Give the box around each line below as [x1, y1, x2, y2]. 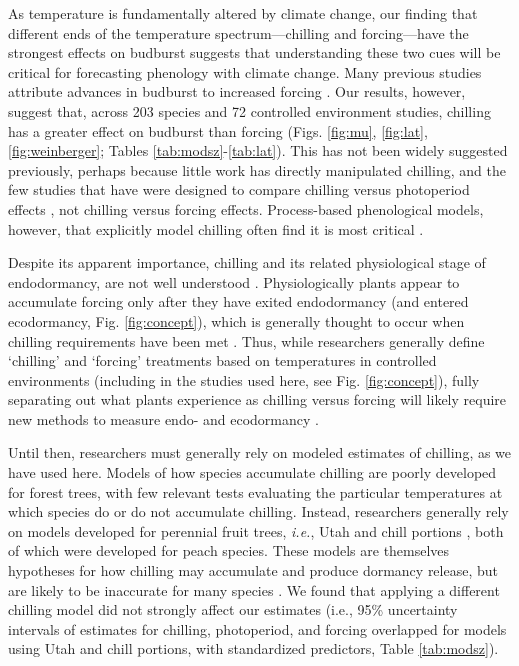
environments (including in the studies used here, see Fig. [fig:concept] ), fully [8, 369, 480, 390]
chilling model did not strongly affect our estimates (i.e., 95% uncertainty [8, 599, 458, 620]
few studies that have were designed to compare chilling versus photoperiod [8, 179, 470, 200]
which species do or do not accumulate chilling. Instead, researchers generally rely [8, 501, 509, 522]
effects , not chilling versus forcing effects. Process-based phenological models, [8, 198, 484, 219]
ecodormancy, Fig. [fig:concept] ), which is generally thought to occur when [8, 310, 465, 331]
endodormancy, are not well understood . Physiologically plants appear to [8, 271, 460, 292]
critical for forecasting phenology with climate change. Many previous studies [8, 61, 482, 82]
